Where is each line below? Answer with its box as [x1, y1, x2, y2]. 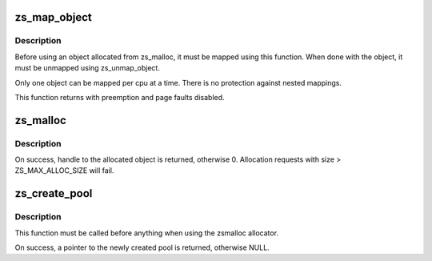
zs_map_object [14, 10, 92, 24]
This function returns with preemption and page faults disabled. [14, 92, 225, 102]
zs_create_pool [14, 187, 93, 200]
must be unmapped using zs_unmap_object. [14, 63, 160, 73]
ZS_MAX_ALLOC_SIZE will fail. [14, 166, 114, 175]
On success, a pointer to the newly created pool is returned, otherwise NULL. [14, 243, 270, 252]
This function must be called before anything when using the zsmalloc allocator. [14, 228, 279, 238]
